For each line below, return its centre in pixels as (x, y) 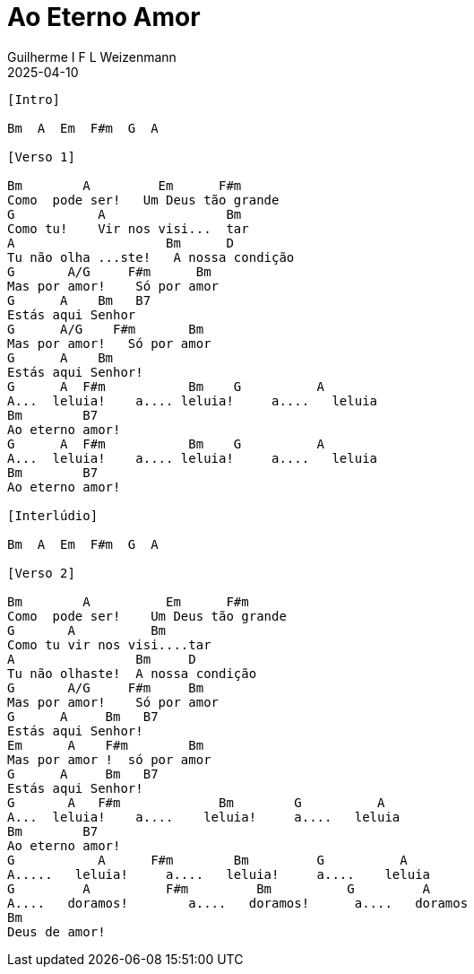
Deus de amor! (56, 931)
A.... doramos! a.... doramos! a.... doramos (238, 903)
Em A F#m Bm (106, 745)
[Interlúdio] (53, 515)
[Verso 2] (41, 573)
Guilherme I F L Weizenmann (92, 57)
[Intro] (34, 99)
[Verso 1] (41, 157)
